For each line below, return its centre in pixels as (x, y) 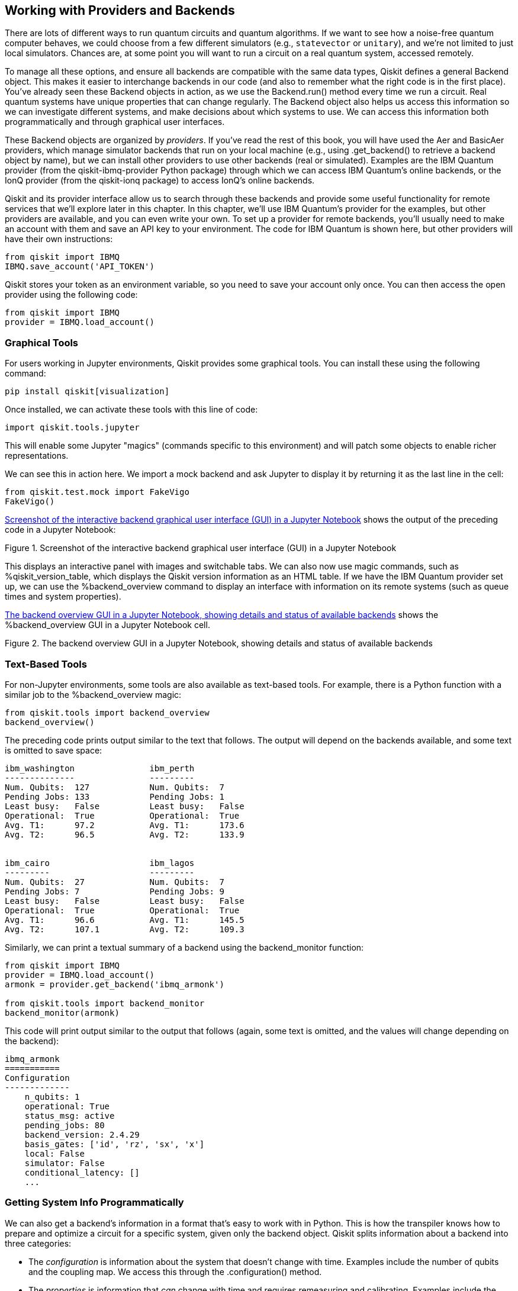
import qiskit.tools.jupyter (72, 428)
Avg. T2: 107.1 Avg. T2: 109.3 (125, 929)
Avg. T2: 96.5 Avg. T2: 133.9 (125, 834)
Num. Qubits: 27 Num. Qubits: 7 (115, 882)
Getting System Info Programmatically (94, 1203)
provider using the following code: (71, 295)
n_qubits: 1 (52, 1097)
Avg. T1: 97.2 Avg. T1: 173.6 (125, 825)
